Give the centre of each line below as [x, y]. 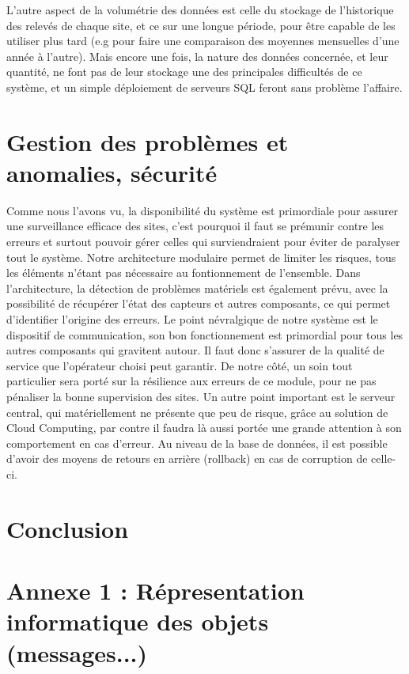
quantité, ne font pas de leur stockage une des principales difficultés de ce [184, 72]
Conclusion [68, 528]
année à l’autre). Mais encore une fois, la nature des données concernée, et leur [197, 56]
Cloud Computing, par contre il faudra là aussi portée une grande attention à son [204, 428]
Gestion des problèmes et [148, 141]
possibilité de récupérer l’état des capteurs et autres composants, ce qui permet [199, 303]
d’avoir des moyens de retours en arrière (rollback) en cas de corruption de [187, 458]
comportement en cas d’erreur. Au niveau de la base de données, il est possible [197, 443]
